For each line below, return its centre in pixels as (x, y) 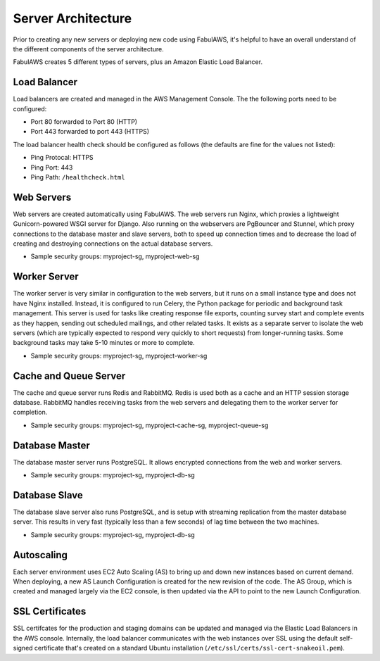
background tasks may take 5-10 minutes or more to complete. (104, 343)
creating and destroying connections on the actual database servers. (113, 244)
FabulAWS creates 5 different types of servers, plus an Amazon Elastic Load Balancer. (138, 62)
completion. (30, 413)
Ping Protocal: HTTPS (62, 158)
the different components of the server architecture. (89, 49)
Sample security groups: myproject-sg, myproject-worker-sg (119, 355)
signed (23, 648)
